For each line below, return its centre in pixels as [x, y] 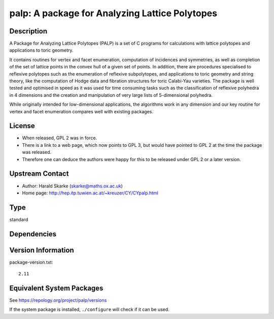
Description [28, 31]
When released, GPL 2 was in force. [60, 138]
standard [19, 219]
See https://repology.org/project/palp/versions [58, 300]
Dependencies [33, 234]
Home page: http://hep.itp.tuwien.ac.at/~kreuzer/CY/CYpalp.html [90, 193]
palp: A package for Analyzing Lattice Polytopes [113, 13]
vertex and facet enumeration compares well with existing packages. [81, 111]
